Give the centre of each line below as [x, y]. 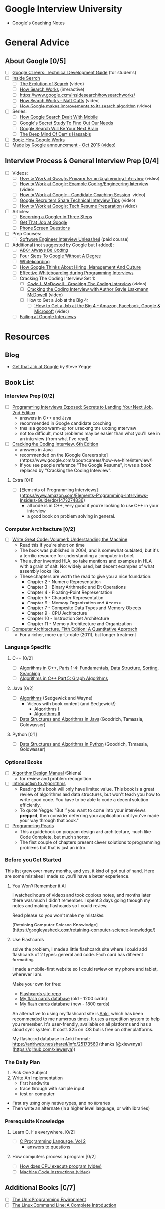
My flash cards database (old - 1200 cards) [63, 998]
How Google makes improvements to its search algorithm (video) [85, 106]
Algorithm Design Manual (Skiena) [47, 773]
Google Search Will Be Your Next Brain [59, 128]
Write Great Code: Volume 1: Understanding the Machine [70, 540]
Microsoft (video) [52, 311]
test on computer [37, 1094]
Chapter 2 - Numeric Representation [64, 582]
